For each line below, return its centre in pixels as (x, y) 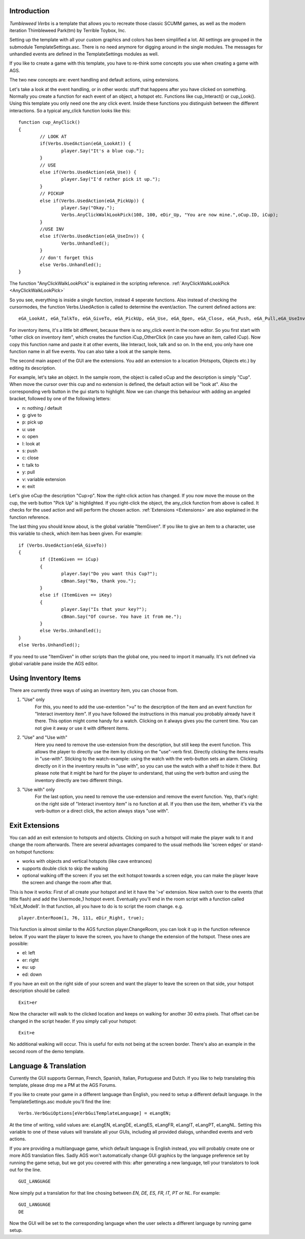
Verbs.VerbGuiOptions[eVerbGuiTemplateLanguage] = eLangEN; (95, 1113)
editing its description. (33, 368)
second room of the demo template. (47, 1051)
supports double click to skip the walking (65, 868)
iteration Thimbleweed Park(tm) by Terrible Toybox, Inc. (68, 30)
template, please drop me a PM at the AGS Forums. (63, 1085)
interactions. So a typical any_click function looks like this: (70, 110)
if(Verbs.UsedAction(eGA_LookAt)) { (86, 144)
